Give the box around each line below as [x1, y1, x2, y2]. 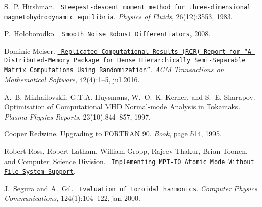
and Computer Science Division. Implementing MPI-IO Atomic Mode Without [4, 155, 254, 166]
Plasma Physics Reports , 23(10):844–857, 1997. [4, 111, 151, 122]
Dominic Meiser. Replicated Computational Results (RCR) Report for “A [4, 45, 251, 56]
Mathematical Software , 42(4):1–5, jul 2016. [4, 74, 140, 84]
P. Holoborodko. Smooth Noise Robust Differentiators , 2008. [4, 28, 211, 39]
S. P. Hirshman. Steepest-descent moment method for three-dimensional [4, 1, 251, 11]
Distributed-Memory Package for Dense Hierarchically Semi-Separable [4, 56, 246, 64]
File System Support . [4, 166, 76, 176]
